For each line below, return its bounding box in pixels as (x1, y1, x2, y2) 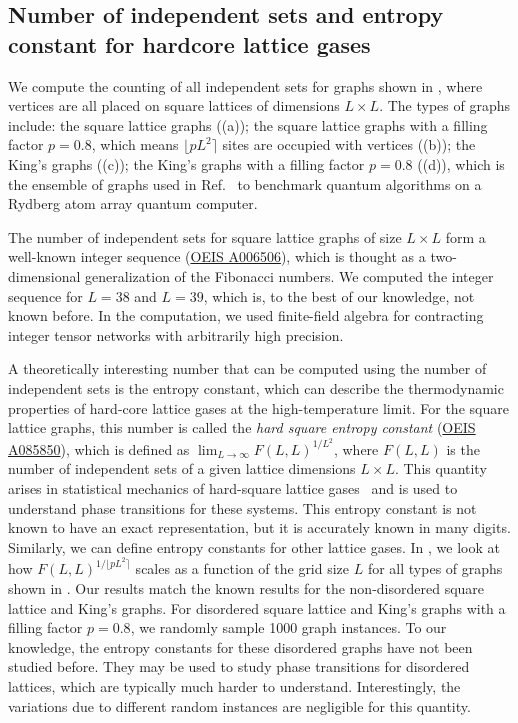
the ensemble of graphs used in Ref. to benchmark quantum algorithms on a (8, 173, 482, 194)
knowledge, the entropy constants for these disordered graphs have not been (8, 636, 473, 657)
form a (445, 226, 486, 247)
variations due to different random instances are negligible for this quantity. (8, 695, 471, 716)
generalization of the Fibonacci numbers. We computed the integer (85, 265, 494, 286)
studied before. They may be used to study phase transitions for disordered (8, 656, 470, 677)
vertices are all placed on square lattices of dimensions (8, 95, 340, 116)
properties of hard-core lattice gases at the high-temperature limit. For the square (8, 397, 509, 418)
